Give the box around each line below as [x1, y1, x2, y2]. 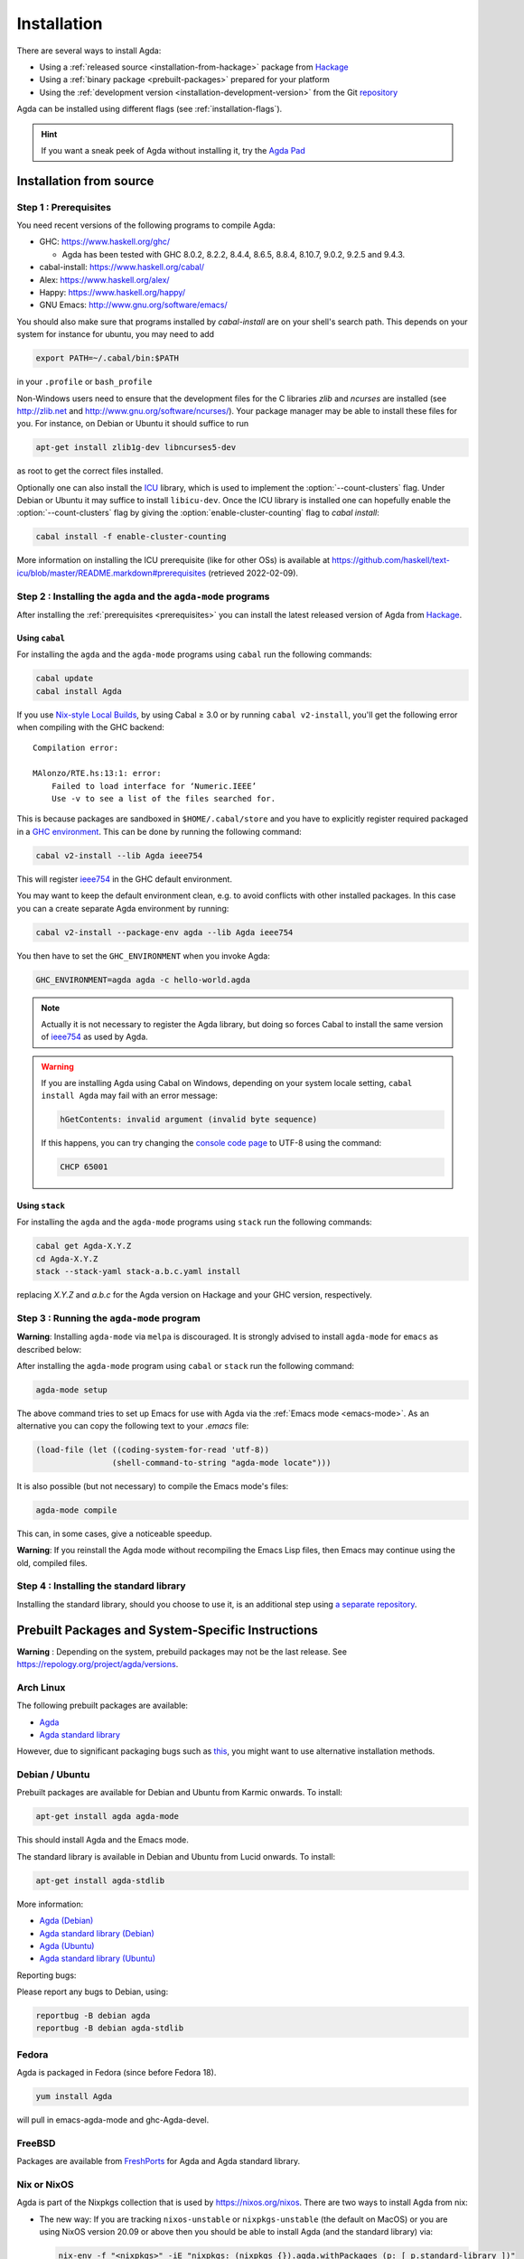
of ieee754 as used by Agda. [41, 1031, 148, 1043]
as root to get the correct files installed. [16, 465, 164, 476]
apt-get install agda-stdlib [35, 1875, 165, 1886]
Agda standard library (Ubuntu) [39, 1953, 156, 1964]
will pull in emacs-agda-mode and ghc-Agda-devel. [16, 2114, 210, 2125]
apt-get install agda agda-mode [35, 1812, 180, 1822]
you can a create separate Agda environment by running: [16, 903, 229, 914]
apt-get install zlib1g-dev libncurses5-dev [35, 443, 237, 453]
